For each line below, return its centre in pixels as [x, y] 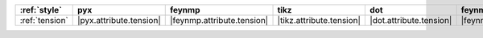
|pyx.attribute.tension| [119, 20]
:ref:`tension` [44, 20]
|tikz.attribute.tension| [319, 20]
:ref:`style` [41, 10]
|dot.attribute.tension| [411, 20]
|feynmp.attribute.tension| [219, 20]
